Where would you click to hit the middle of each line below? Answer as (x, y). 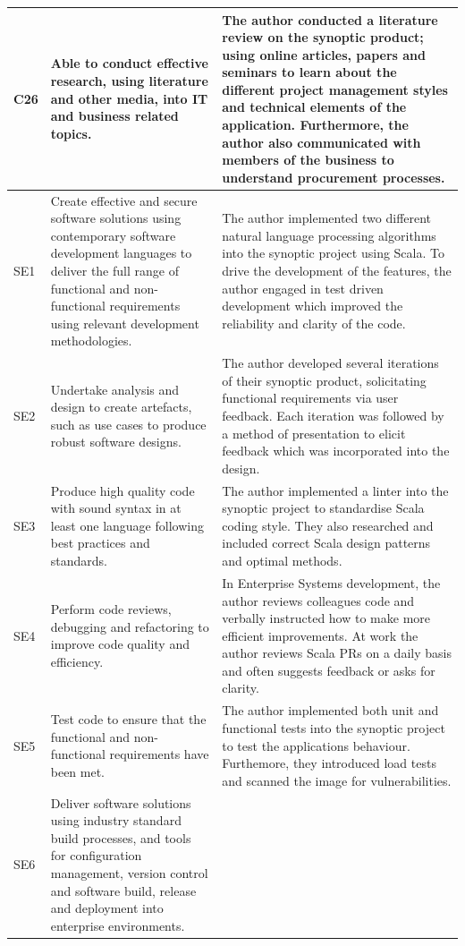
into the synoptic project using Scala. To (333, 253)
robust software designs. (116, 442)
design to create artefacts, (121, 407)
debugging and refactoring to (130, 626)
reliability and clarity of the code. (314, 323)
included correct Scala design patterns (326, 543)
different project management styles (335, 89)
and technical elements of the (314, 107)
